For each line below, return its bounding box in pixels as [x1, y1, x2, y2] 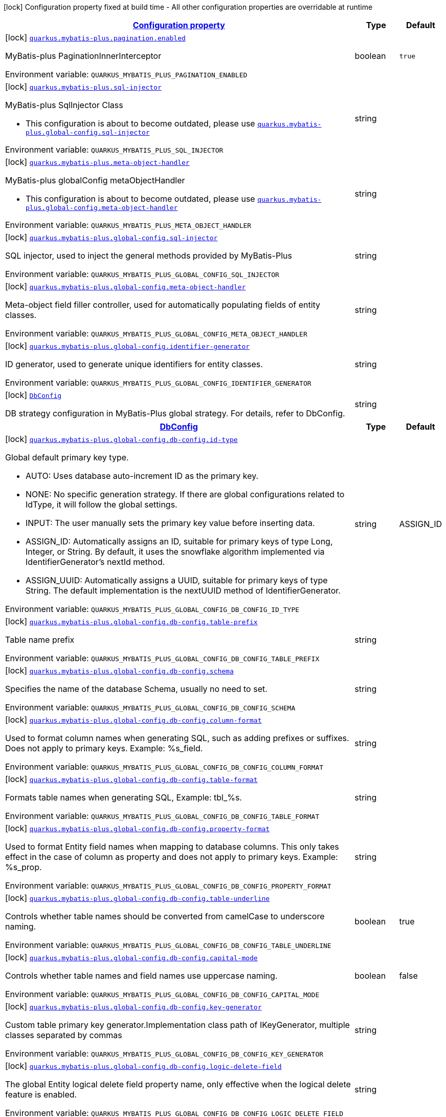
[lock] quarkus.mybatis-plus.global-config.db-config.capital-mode [5, 952, 258, 962]
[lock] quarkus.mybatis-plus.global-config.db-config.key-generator [5, 1001, 262, 1011]
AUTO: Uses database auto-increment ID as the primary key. [26, 471, 259, 481]
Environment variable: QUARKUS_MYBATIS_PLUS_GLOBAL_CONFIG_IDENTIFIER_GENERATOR [5, 377, 311, 388]
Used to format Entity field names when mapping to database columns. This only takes [5, 841, 339, 852]
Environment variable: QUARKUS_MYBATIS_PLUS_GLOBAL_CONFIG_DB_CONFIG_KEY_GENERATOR [5, 1048, 324, 1059]
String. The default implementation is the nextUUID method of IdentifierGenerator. [26, 585, 341, 596]
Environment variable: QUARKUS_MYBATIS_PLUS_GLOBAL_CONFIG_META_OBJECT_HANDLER [5, 328, 307, 339]
